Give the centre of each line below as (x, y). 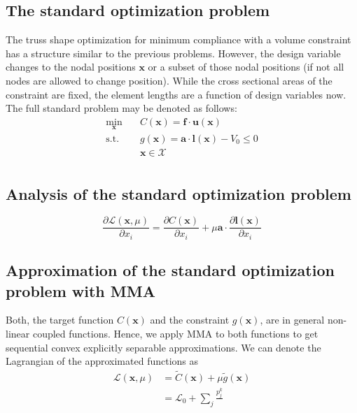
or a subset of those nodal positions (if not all (246, 67)
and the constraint (190, 320)
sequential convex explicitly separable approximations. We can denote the (163, 347)
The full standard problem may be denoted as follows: (121, 108)
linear (18, 334)
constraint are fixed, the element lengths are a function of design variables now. (176, 94)
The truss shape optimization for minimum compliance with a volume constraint (178, 39)
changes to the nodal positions (71, 67)
